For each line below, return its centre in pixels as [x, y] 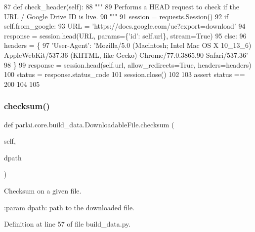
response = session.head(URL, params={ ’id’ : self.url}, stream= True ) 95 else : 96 [125, 35]
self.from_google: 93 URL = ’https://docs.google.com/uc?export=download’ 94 [125, 26]
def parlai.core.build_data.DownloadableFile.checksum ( [89, 124]
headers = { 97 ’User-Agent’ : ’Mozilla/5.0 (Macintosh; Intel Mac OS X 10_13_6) [128, 45]
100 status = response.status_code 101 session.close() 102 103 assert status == [125, 74]
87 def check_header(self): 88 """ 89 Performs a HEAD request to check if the [122, 6]
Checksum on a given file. [43, 190]
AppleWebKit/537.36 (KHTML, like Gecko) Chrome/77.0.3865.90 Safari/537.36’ [126, 55]
